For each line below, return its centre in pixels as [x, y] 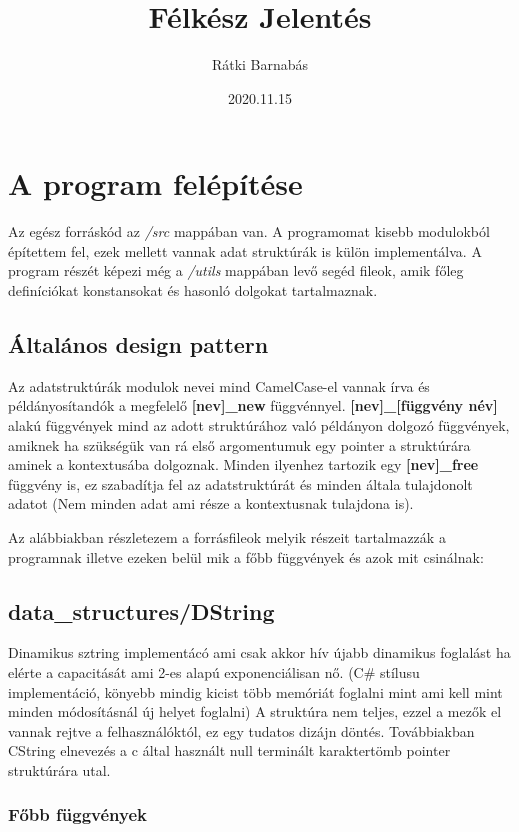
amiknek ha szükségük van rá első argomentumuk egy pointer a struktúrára [239, 444]
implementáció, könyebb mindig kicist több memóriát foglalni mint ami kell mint [255, 691]
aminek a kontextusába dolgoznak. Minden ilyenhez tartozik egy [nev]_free [243, 464]
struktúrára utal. [59, 769]
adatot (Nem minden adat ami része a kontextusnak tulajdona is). [211, 503]
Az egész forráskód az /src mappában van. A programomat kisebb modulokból [249, 231]
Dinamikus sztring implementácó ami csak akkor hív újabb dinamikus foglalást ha [259, 652]
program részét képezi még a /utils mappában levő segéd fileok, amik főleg [236, 270]
